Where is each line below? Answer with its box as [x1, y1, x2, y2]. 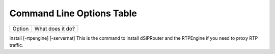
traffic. [9, 42, 23, 48]
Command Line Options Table [9, 8, 137, 19]
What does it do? [34, 25, 75, 32]
